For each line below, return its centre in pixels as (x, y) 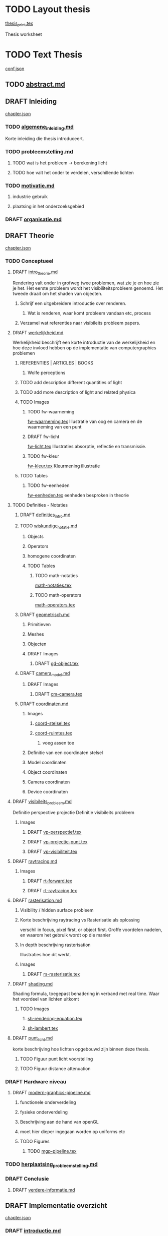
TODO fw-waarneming (51, 411)
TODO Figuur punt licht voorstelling (56, 1059)
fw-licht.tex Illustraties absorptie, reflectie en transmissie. (87, 446)
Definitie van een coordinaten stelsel (65, 753)
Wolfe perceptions (46, 373)
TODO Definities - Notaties (40, 505)
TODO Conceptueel (29, 261)
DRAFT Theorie (30, 236)
